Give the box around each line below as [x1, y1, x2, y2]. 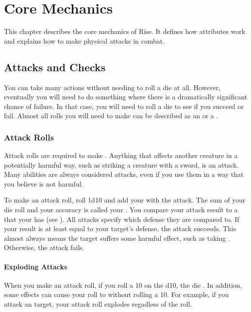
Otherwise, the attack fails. [4, 242, 84, 252]
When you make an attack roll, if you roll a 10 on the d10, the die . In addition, [4, 280, 242, 290]
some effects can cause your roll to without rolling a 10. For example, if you [4, 289, 229, 299]
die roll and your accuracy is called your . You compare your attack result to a [4, 204, 238, 215]
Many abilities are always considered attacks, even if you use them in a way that [4, 169, 244, 179]
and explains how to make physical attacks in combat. [4, 35, 165, 46]
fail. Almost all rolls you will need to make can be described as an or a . [4, 110, 218, 121]
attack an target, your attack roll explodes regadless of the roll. [4, 299, 192, 309]
